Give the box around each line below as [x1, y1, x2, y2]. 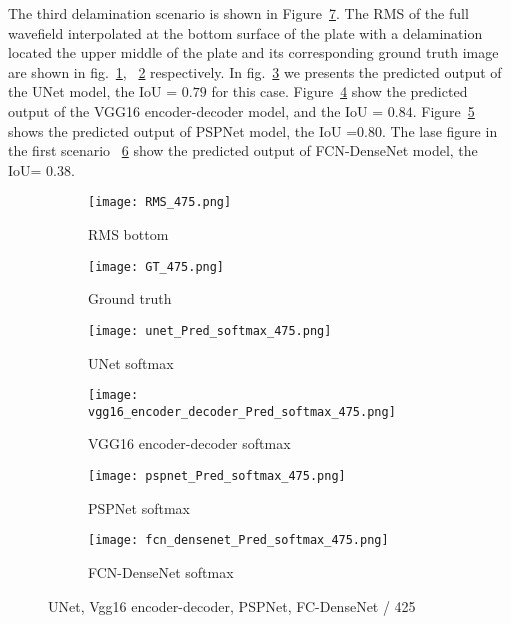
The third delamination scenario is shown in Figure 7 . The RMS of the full [8, 3, 469, 23]
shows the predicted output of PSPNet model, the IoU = [8, 120, 358, 141]
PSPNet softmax [88, 497, 190, 518]
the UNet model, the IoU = [8, 81, 178, 102]
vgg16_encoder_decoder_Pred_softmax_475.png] [88, 404, 396, 419]
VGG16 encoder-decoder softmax [88, 433, 291, 454]
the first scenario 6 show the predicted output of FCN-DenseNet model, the [8, 140, 478, 161]
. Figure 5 [412, 100, 475, 121]
